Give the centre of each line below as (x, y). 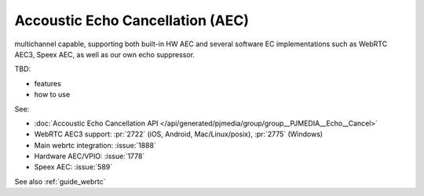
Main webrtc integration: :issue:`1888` (95, 145)
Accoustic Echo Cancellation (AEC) (132, 20)
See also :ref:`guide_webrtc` (60, 181)
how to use (52, 95)
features (48, 83)
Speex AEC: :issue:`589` (73, 167)
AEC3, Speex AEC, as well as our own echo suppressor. (105, 54)
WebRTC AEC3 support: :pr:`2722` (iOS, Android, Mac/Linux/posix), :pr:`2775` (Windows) (179, 134)
